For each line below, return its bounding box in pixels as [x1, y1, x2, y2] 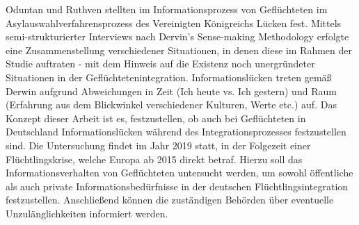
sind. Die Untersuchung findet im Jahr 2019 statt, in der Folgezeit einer [6, 137, 311, 152]
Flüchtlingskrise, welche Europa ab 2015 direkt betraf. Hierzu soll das [6, 151, 303, 166]
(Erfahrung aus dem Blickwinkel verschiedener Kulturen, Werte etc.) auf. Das [6, 97, 337, 112]
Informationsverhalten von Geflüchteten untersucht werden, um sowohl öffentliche [6, 165, 353, 180]
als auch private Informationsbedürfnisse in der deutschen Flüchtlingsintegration [6, 178, 349, 193]
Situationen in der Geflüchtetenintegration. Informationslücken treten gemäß [6, 69, 332, 84]
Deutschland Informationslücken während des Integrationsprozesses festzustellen [6, 124, 346, 139]
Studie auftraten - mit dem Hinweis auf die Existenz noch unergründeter [6, 56, 315, 71]
